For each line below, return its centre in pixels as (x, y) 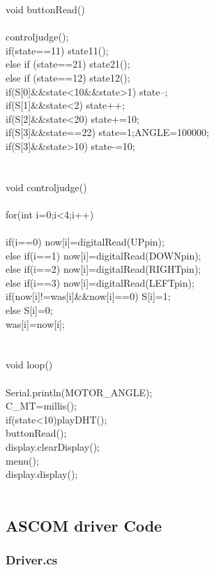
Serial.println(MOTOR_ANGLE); (79, 392)
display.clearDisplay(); (53, 447)
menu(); (22, 460)
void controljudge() (46, 187)
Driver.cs (32, 560)
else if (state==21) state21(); (68, 64)
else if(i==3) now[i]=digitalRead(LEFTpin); (100, 282)
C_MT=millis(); (41, 406)
